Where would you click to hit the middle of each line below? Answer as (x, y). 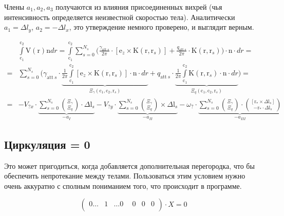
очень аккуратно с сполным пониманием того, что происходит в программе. (123, 185)
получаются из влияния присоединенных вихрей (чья (139, 7)
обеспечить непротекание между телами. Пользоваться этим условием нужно (125, 176)
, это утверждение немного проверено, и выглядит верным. (162, 27)
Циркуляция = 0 (47, 144)
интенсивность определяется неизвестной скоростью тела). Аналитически (120, 17)
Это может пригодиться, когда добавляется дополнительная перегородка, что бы (129, 165)
